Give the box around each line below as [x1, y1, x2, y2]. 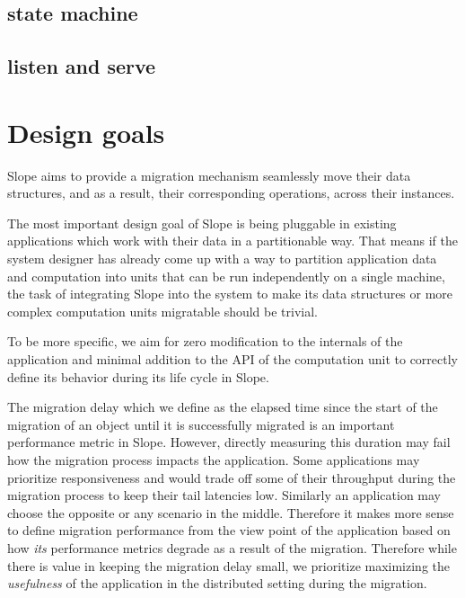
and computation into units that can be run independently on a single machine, [7, 266, 445, 285]
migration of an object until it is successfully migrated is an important [7, 415, 395, 433]
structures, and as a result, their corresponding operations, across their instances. [7, 183, 455, 202]
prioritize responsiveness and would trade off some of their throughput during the [7, 468, 456, 486]
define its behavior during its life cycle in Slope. [7, 367, 269, 386]
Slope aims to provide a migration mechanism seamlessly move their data [7, 165, 411, 184]
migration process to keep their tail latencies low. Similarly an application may [7, 486, 441, 504]
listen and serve [7, 52, 156, 80]
